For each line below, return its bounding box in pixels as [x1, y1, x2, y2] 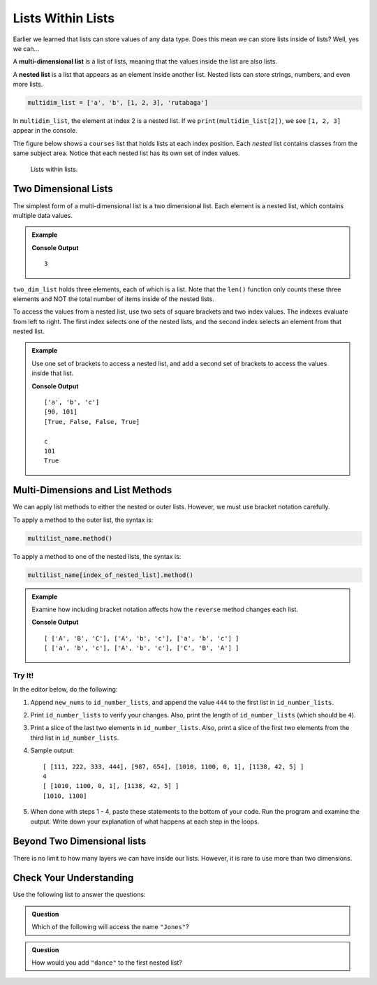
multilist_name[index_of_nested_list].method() [27, 571, 193, 579]
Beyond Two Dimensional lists [13, 836, 147, 847]
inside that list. [31, 369, 74, 377]
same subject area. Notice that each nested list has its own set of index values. [13, 149, 240, 157]
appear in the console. [13, 126, 77, 135]
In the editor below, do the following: [13, 685, 118, 694]
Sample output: [30, 746, 75, 754]
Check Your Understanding [13, 872, 134, 884]
